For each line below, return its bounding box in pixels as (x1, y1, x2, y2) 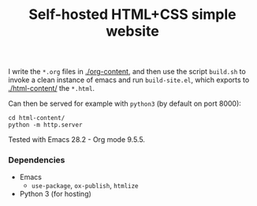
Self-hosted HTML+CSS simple (28, 6, 237, 24)
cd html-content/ (8, 114, 65, 122)
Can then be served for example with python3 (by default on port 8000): (8, 99, 242, 108)
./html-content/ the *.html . (8, 84, 95, 93)
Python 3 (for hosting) (19, 189, 92, 199)
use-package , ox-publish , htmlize (31, 181, 140, 190)
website (106, 22, 159, 40)
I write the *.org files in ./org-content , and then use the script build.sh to (8, 67, 246, 77)
